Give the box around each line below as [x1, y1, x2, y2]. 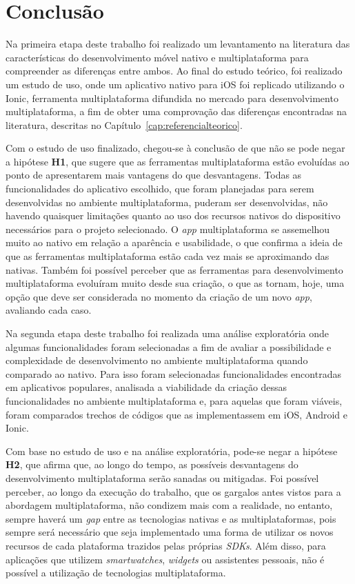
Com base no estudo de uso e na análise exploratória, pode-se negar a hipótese [6, 443, 338, 458]
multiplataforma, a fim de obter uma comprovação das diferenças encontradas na [6, 104, 347, 119]
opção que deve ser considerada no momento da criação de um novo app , [6, 289, 312, 303]
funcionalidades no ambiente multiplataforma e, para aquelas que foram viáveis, [6, 393, 343, 407]
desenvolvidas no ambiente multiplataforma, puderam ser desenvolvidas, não [6, 194, 328, 209]
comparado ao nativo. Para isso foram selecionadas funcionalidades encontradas [6, 366, 341, 381]
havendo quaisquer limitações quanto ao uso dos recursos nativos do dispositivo [6, 208, 341, 223]
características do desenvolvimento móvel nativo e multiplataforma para [6, 50, 309, 64]
